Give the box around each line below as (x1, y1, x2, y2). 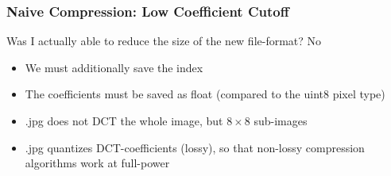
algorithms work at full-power (25, 155, 170, 171)
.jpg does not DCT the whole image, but (25, 113, 223, 128)
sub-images (254, 113, 308, 128)
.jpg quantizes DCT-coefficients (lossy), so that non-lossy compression (25, 139, 365, 155)
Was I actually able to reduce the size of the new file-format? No (6, 33, 322, 49)
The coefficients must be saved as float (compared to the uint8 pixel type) (25, 86, 385, 102)
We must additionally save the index (25, 59, 203, 75)
